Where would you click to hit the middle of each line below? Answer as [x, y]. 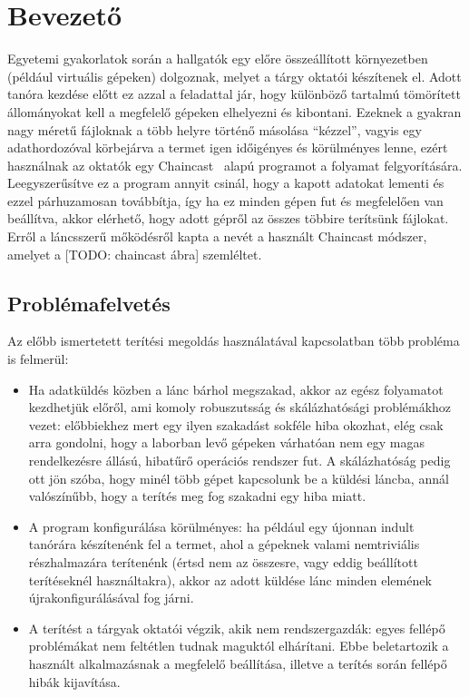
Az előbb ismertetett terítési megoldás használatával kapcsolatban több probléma [234, 341]
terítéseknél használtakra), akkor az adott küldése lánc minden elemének [230, 579]
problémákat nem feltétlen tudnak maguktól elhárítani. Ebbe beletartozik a [239, 646]
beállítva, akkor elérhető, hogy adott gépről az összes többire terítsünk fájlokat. [228, 218]
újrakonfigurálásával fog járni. [111, 598]
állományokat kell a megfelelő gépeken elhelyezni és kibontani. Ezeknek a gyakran [234, 111]
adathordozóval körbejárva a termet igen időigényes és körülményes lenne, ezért [228, 147]
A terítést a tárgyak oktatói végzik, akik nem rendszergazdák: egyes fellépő [237, 628]
